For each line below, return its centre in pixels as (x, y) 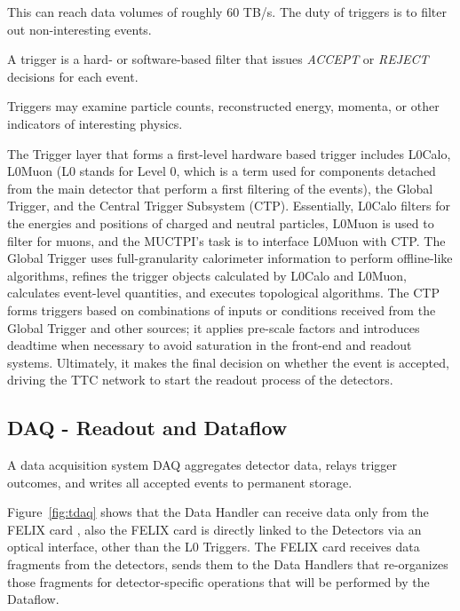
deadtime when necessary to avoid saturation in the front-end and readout (210, 345)
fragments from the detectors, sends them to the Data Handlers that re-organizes (228, 564)
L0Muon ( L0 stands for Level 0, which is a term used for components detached (222, 171)
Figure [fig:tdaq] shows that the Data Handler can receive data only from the (218, 512)
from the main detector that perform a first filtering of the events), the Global (220, 188)
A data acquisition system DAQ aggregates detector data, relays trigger (202, 465)
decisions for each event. (73, 76)
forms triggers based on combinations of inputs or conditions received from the (222, 309)
